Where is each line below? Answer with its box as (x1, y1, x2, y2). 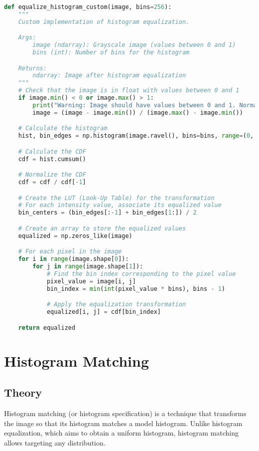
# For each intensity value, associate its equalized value (18, 202, 222, 209)
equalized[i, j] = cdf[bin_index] (46, 308, 161, 316)
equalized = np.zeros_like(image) (18, 232, 132, 239)
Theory (4, 385, 42, 400)
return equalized (18, 324, 76, 331)
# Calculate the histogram (18, 125, 108, 132)
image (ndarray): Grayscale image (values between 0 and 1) (32, 41, 236, 49)
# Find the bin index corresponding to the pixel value (46, 270, 236, 277)
